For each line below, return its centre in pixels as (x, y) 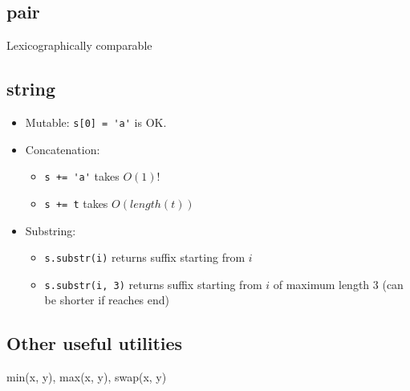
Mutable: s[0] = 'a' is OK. (96, 122)
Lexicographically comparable (79, 45)
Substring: (51, 230)
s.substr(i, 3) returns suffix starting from (153, 284)
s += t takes (76, 203)
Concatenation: (63, 149)
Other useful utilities (95, 343)
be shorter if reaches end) (107, 300)
